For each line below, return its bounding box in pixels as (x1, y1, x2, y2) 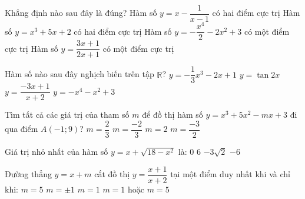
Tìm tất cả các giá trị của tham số (5, 108, 130, 121)
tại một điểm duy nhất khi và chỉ (170, 168, 290, 180)
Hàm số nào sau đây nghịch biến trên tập (5, 68, 154, 80)
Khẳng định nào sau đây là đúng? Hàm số (5, 6, 157, 19)
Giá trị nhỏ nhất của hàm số (5, 145, 108, 158)
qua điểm (5, 122, 38, 135)
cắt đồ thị (94, 168, 130, 180)
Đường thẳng (5, 168, 52, 180)
